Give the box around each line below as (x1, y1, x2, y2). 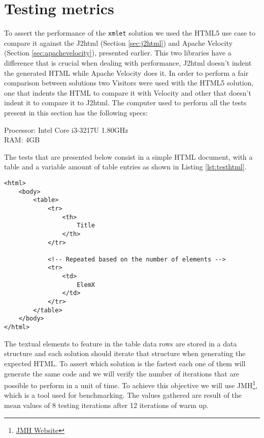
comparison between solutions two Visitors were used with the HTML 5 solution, (4, 77, 254, 88)
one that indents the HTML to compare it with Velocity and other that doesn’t (4, 87, 251, 98)
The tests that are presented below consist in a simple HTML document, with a (4, 151, 253, 162)
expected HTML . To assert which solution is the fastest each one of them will (4, 358, 246, 368)
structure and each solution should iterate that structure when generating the (4, 348, 246, 359)
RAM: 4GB (4, 134, 40, 145)
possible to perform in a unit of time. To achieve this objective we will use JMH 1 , (4, 378, 258, 390)
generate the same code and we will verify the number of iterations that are (4, 368, 240, 378)
